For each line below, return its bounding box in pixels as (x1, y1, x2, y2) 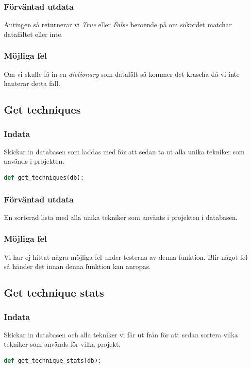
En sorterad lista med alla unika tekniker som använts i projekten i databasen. (4, 212, 238, 222)
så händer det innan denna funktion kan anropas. (4, 261, 151, 271)
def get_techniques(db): (4, 174, 84, 181)
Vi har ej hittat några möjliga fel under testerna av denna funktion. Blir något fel (4, 251, 248, 262)
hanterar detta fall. (4, 78, 60, 88)
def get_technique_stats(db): (4, 357, 101, 364)
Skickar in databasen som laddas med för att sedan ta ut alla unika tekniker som (4, 146, 245, 156)
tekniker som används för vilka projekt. (4, 339, 121, 349)
